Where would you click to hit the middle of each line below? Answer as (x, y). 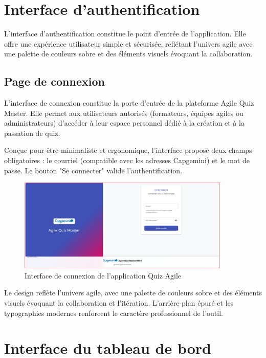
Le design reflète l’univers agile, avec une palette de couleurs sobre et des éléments (133, 293)
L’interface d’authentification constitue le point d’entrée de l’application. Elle (125, 34)
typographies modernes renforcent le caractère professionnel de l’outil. (114, 313)
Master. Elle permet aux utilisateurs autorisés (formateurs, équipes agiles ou (124, 113)
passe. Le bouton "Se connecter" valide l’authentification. (93, 170)
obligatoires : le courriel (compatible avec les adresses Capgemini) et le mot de (127, 160)
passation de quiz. (32, 133)
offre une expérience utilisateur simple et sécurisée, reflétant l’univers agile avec (128, 43)
